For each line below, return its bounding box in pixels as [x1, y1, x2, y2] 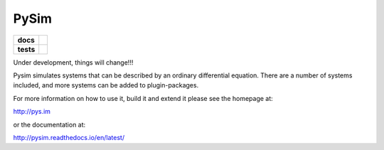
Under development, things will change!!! [13, 58, 134, 67]
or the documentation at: [13, 120, 86, 129]
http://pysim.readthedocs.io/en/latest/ [13, 133, 124, 141]
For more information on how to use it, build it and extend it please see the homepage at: [13, 94, 273, 102]
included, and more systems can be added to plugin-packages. [13, 81, 199, 90]
